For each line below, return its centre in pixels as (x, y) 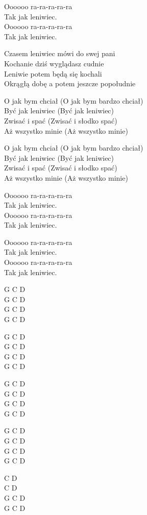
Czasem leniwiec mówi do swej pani (60, 53)
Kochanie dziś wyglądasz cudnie (54, 63)
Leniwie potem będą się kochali (53, 73)
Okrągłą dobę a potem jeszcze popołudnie (70, 83)
